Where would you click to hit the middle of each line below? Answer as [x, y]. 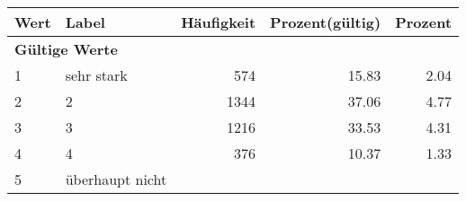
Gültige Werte [66, 49]
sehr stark [96, 75]
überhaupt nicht [116, 179]
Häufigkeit [219, 22]
